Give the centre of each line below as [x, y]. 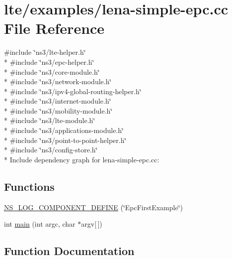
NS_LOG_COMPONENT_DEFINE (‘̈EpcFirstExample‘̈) [94, 207]
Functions [29, 186]
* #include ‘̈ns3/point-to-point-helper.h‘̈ [65, 140]
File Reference [54, 28]
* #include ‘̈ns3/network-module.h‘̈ [58, 81]
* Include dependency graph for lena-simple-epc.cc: [82, 159]
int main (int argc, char [40, 224]
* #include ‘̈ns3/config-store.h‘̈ [51, 150]
